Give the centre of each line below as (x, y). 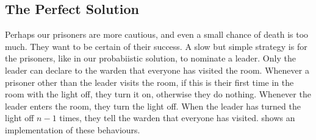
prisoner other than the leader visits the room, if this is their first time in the (149, 82)
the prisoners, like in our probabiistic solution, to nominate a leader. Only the (150, 58)
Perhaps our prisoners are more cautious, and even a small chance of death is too (157, 34)
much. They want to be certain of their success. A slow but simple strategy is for (156, 46)
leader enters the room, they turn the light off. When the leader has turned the (153, 106)
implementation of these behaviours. (73, 129)
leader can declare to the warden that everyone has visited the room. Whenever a (157, 70)
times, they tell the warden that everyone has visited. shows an (177, 118)
